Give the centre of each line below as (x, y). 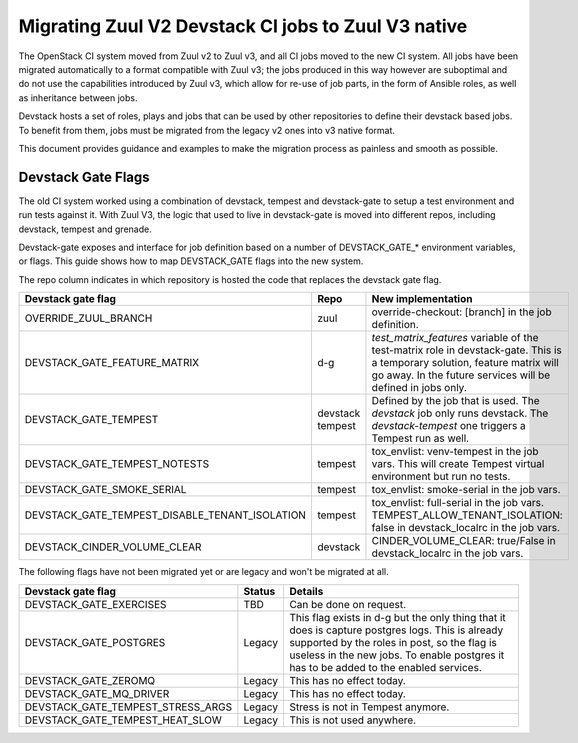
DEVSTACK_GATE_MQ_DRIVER (97, 693)
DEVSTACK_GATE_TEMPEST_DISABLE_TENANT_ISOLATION (165, 515)
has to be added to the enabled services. (385, 667)
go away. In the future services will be (461, 375)
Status (259, 591)
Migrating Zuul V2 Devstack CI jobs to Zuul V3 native (243, 26)
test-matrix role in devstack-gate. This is (466, 350)
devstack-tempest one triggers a (449, 426)
